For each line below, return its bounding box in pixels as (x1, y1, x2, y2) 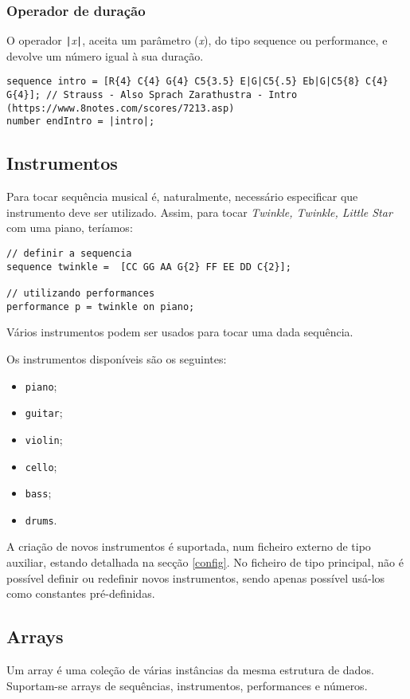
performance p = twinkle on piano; (6, 300, 195, 312)
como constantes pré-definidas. (6, 585, 155, 602)
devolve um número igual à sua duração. (6, 47, 204, 64)
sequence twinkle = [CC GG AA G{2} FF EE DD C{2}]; (6, 261, 291, 273)
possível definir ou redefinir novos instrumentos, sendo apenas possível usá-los (6, 569, 385, 586)
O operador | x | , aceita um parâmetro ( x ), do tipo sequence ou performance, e (6, 32, 388, 49)
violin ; (25, 430, 63, 447)
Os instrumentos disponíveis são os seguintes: (6, 350, 227, 367)
